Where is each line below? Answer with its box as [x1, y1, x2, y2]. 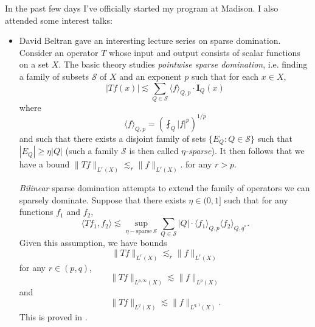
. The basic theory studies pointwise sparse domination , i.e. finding [58, 58, 308, 71]
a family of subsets [19, 69, 89, 82]
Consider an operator [19, 46, 99, 58]
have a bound [19, 158, 70, 171]
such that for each [191, 69, 259, 82]
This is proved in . [19, 310, 88, 323]
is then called [129, 144, 179, 157]
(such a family [65, 144, 119, 157]
